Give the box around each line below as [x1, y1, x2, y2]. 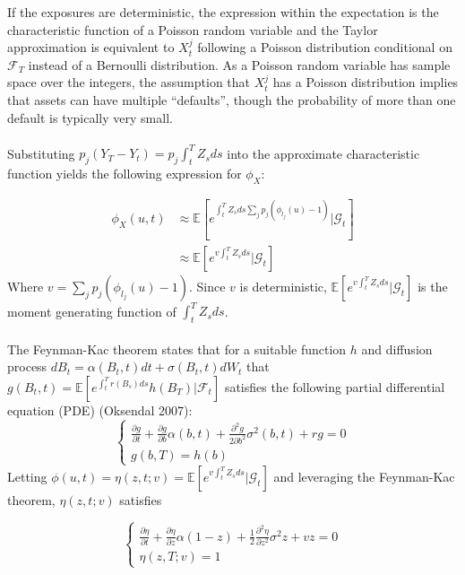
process [7, 357, 47, 376]
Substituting [7, 144, 75, 162]
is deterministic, [239, 276, 327, 295]
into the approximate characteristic [227, 144, 420, 162]
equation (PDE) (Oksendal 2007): [7, 400, 193, 419]
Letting [7, 466, 47, 485]
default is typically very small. [7, 108, 173, 126]
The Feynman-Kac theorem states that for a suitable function [7, 339, 347, 358]
